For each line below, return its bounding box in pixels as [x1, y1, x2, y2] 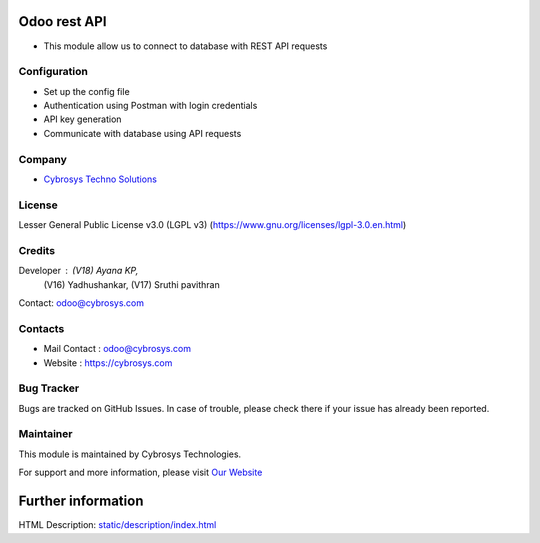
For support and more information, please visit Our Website [18, 466, 263, 479]
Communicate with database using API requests [43, 127, 242, 139]
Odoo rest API [18, 13, 107, 30]
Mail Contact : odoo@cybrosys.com [43, 343, 192, 355]
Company [18, 152, 67, 166]
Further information [18, 493, 144, 510]
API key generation [43, 113, 122, 125]
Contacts [18, 321, 65, 335]
